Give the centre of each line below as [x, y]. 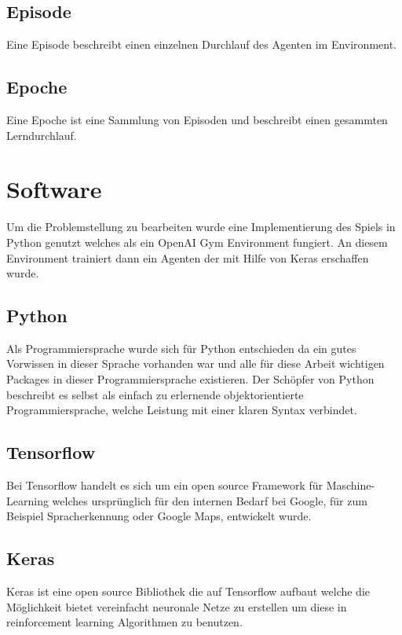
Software [54, 189]
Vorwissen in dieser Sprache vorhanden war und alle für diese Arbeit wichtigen [196, 363]
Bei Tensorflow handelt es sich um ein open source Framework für [164, 485]
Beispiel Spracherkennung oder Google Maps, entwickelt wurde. [159, 516]
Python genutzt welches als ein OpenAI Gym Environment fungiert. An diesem [197, 242]
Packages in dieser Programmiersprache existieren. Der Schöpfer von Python [190, 379]
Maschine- [351, 485]
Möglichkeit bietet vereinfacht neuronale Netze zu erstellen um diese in [177, 606]
